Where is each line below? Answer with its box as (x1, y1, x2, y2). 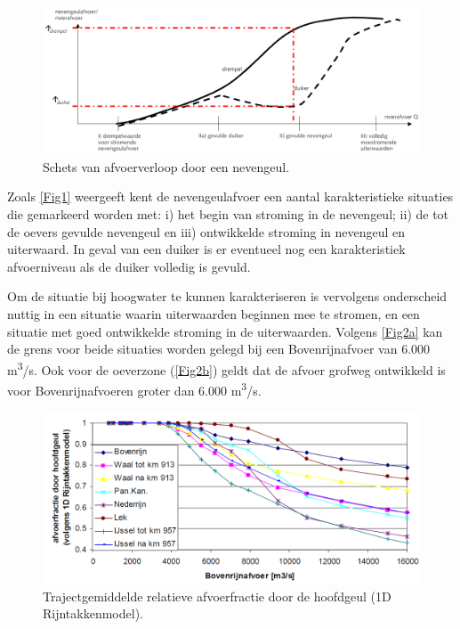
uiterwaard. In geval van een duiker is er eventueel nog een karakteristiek (7, 240, 406, 258)
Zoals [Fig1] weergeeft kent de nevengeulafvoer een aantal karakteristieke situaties (7, 187, 454, 206)
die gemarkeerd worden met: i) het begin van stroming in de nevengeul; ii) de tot (7, 204, 449, 223)
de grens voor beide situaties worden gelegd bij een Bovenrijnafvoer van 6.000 (7, 339, 431, 358)
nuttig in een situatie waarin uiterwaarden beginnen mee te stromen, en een (7, 304, 420, 323)
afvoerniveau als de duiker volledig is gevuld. (7, 257, 251, 275)
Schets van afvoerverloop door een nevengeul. (43, 157, 290, 176)
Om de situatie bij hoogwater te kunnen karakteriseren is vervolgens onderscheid (7, 287, 448, 306)
